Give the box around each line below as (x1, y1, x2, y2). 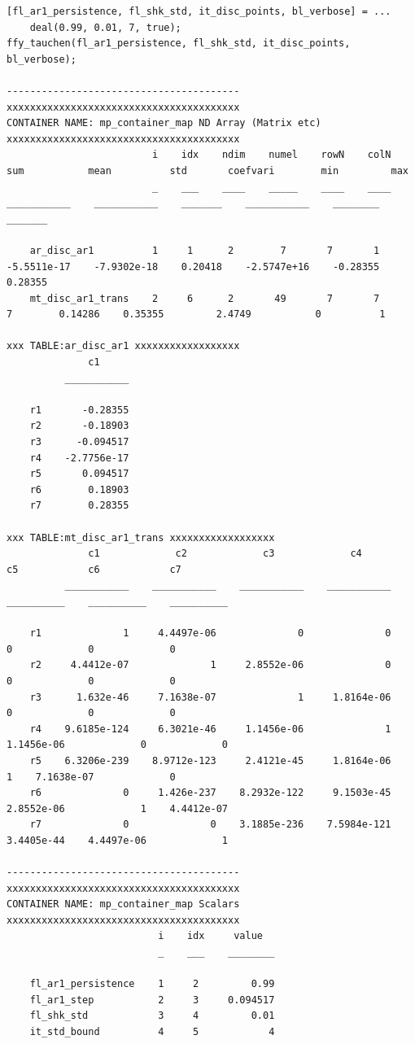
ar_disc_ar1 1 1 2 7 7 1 (29, 244, 380, 256)
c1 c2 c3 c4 (88, 548, 362, 560)
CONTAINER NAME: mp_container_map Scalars (7, 898, 240, 911)
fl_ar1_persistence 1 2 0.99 (29, 978, 275, 990)
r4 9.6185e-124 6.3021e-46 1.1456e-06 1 (29, 723, 391, 735)
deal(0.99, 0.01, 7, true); (29, 21, 181, 33)
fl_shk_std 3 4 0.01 (29, 1010, 275, 1022)
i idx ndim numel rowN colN (151, 149, 391, 161)
